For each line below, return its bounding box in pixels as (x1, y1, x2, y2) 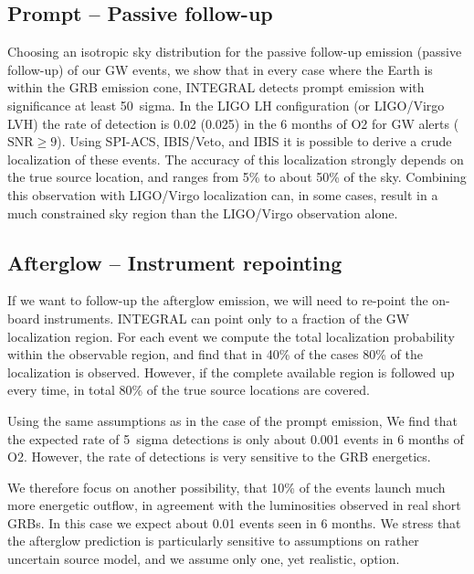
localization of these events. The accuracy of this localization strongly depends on (7, 149, 464, 168)
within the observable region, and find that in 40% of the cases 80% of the (7, 345, 423, 364)
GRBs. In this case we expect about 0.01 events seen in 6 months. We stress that (7, 513, 461, 532)
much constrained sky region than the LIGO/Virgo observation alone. (7, 203, 398, 222)
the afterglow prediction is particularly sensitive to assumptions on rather (7, 531, 419, 550)
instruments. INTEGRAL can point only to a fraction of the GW (44, 308, 410, 327)
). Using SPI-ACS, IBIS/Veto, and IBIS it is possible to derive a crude (57, 132, 452, 151)
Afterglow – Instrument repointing (7, 248, 342, 276)
